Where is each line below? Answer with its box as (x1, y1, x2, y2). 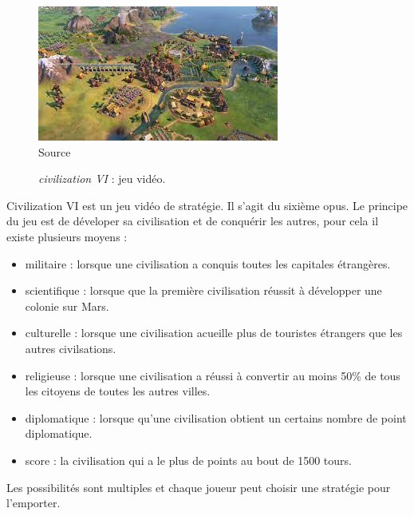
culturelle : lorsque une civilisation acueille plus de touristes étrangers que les (25, 324, 403, 341)
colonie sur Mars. (25, 297, 109, 314)
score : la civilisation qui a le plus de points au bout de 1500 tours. (25, 451, 352, 468)
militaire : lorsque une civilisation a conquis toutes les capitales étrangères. (25, 255, 391, 272)
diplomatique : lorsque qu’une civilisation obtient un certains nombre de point (25, 409, 407, 426)
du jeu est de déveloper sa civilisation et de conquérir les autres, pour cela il (6, 212, 379, 229)
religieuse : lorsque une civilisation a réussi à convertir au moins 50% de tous (25, 367, 400, 383)
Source (38, 143, 71, 160)
